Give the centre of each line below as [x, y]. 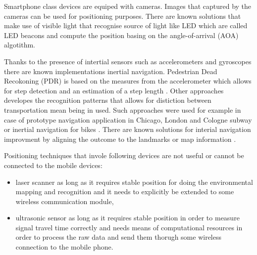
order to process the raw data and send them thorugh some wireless [119, 237]
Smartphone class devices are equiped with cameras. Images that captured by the [128, 6]
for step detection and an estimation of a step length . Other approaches [114, 90]
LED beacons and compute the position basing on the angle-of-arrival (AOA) [121, 35]
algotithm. [20, 45]
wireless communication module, [65, 201]
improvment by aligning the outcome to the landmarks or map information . [120, 139]
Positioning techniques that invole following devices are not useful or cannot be [124, 155]
